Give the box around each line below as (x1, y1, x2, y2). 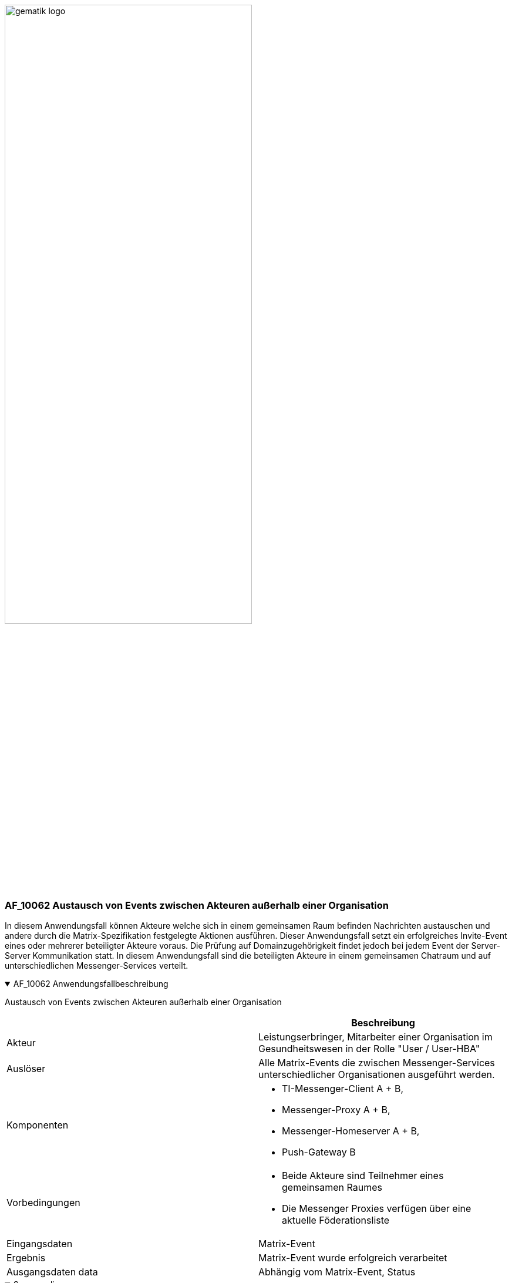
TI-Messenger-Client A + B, (282, 1083, 403, 1095)
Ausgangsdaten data (6, 1266, 98, 1278)
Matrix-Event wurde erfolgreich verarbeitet (258, 1252, 447, 1264)
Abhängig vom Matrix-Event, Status (258, 1266, 416, 1278)
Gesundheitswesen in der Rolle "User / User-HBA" (258, 1043, 480, 1055)
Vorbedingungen (6, 1197, 80, 1209)
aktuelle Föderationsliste (282, 1214, 390, 1227)
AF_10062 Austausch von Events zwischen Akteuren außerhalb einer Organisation (5, 899, 389, 911)
